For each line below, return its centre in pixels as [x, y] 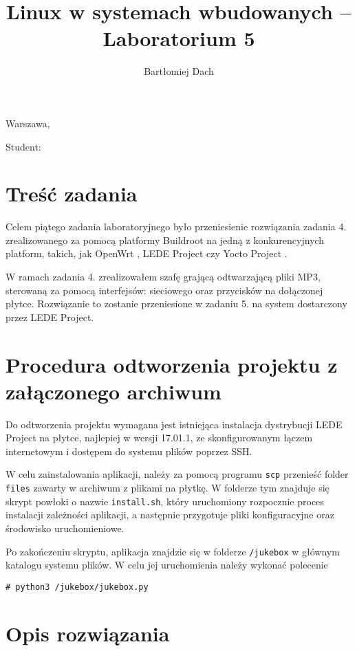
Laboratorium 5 [179, 38]
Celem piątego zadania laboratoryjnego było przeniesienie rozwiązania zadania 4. [176, 227]
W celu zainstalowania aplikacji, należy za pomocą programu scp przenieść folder [177, 474]
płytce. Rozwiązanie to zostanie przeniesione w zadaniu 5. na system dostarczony [176, 304]
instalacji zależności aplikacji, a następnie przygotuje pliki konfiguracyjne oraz [170, 515]
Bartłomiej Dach [179, 71]
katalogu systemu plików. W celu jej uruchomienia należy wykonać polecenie [167, 565]
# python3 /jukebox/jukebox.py [77, 587]
